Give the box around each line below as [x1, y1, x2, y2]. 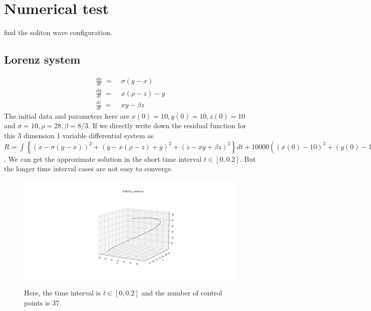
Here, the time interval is [24, 287, 101, 297]
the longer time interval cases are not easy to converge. [4, 163, 173, 174]
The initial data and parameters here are [4, 110, 129, 121]
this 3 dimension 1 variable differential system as [4, 130, 154, 141]
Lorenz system [4, 52, 81, 67]
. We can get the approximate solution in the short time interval [4, 153, 202, 164]
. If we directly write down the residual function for [88, 120, 246, 131]
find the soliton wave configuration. [4, 27, 112, 38]
